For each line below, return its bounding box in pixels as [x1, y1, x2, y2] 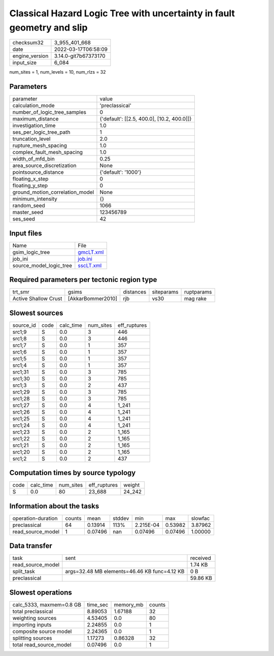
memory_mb [114, 601, 144, 608]
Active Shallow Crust [12, 295, 62, 302]
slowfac [191, 515, 210, 522]
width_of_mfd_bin [12, 155, 55, 163]
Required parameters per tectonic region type [9, 275, 157, 284]
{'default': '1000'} [99, 169, 142, 176]
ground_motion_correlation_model [12, 189, 94, 196]
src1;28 [12, 395, 30, 402]
